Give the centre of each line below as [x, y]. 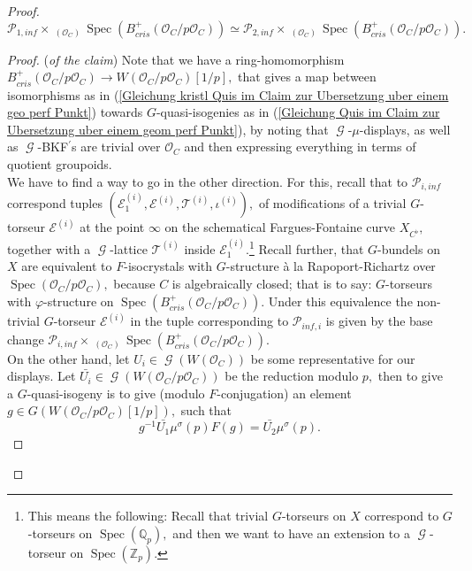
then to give [410, 376]
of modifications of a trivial [332, 203]
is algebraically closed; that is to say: [272, 284]
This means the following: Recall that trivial [148, 516]
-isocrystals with [168, 266]
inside [200, 248]
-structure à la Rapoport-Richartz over [331, 266]
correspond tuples [55, 203]
